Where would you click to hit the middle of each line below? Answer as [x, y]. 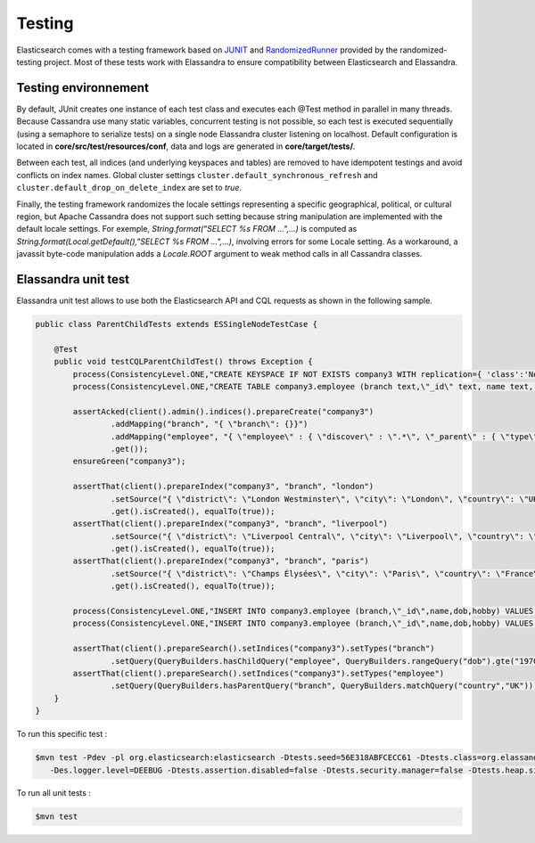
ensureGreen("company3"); [129, 462]
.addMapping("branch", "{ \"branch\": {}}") [209, 424]
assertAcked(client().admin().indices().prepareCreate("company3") [223, 411]
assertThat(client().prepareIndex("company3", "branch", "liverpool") [230, 524]
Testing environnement [82, 88]
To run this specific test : [62, 734]
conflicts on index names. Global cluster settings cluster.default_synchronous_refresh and [197, 175]
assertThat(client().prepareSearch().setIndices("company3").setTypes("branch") [254, 649]
